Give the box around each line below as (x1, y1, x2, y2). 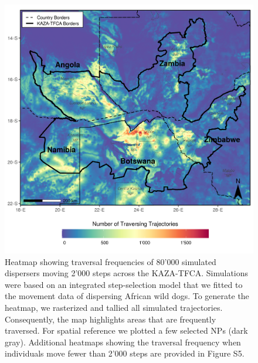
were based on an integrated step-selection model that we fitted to (5, 278, 243, 290)
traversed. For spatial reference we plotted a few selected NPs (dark (5, 324, 248, 337)
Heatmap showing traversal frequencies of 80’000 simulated (5, 255, 216, 267)
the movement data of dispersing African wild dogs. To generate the (5, 290, 249, 302)
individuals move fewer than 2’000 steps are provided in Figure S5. (5, 347, 245, 359)
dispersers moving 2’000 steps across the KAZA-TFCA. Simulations (5, 267, 249, 279)
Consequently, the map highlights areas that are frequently (5, 313, 216, 325)
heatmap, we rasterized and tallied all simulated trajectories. (5, 301, 223, 313)
